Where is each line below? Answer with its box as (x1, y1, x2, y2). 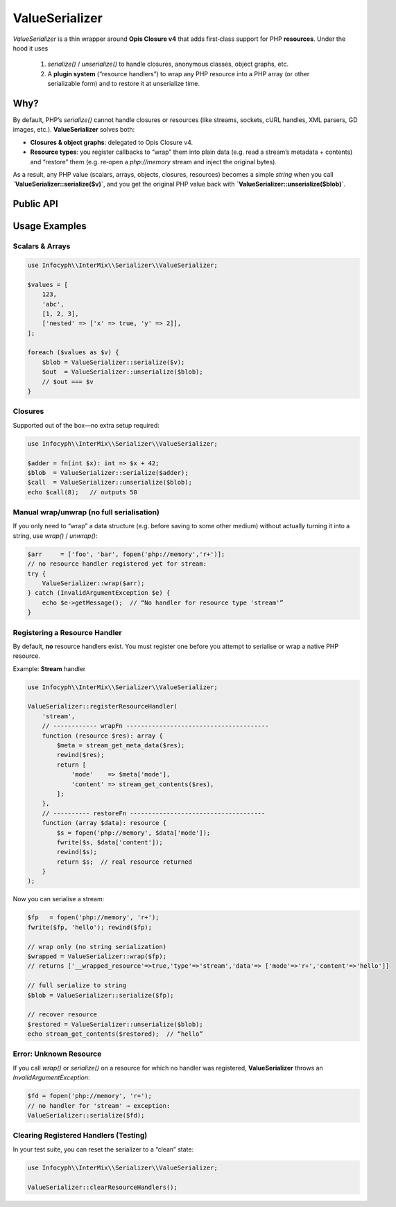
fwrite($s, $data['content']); (56, 838, 163, 846)
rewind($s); (56, 848, 97, 856)
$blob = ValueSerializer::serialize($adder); (27, 469, 189, 476)
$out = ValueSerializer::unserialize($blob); (42, 368, 204, 376)
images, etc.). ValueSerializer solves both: (12, 125, 135, 134)
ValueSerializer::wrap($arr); (42, 579, 145, 587)
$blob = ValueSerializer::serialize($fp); (27, 991, 174, 999)
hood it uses (12, 44, 49, 52)
